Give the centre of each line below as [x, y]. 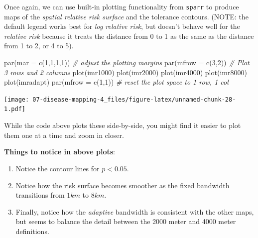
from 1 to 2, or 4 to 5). [39, 46]
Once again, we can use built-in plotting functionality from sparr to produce [122, 6]
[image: [17, 99]
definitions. [32, 231]
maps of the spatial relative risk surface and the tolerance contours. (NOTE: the [126, 16]
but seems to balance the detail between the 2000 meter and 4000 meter [126, 221]
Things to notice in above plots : [60, 152]
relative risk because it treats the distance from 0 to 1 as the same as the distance [129, 36]
